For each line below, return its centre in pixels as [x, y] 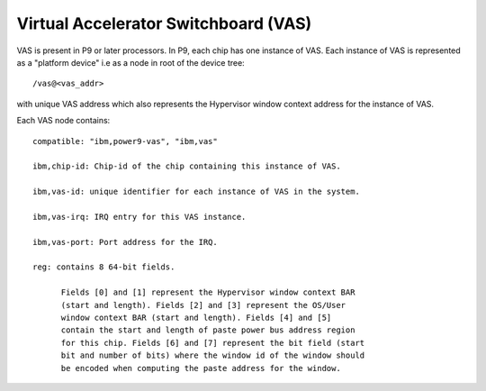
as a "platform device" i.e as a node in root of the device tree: [130, 62]
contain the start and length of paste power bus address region [208, 330]
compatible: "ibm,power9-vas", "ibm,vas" [125, 141]
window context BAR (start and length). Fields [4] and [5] [196, 317]
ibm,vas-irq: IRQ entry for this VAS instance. [139, 217]
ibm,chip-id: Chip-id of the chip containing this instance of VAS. [187, 166]
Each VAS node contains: [63, 121]
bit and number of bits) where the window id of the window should [213, 355]
